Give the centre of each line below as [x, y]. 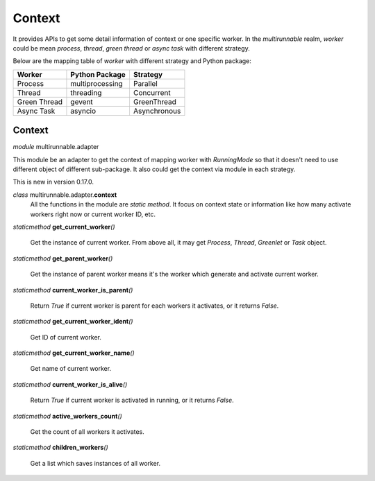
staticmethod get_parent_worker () [63, 258]
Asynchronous [157, 111]
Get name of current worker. [70, 369]
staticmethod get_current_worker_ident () [73, 322]
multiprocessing [97, 83]
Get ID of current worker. [66, 337]
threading [86, 92]
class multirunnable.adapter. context [65, 195]
